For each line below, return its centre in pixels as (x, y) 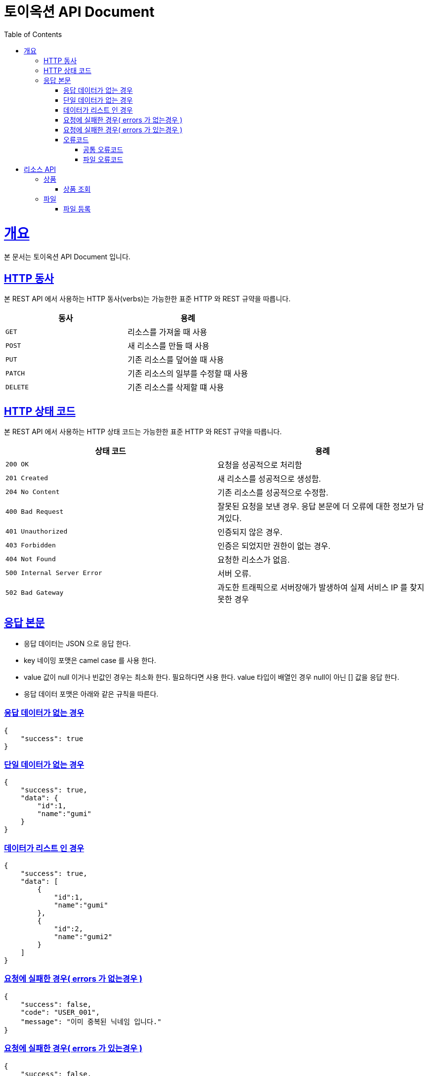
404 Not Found (31, 559)
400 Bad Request (35, 512)
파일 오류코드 (103, 159)
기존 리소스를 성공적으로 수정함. (273, 492)
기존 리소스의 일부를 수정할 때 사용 (188, 374)
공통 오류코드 (103, 149)
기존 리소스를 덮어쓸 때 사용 (176, 360)
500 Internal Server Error (54, 573)
